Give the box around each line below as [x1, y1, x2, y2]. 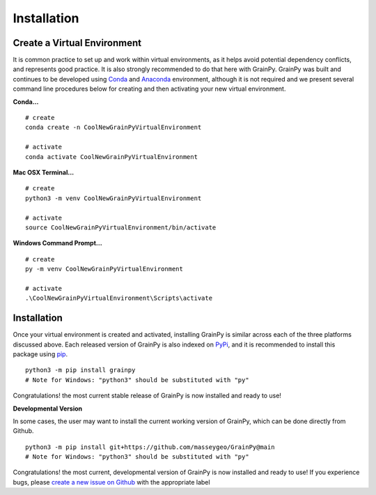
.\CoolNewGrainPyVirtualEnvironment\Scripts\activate [25, 294, 212, 303]
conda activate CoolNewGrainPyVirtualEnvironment [25, 153, 198, 160]
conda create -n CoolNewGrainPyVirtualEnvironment [25, 123, 202, 132]
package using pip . [13, 349, 68, 358]
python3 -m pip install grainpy [25, 366, 136, 374]
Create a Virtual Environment [13, 37, 142, 49]
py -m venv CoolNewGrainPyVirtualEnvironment [25, 265, 184, 273]
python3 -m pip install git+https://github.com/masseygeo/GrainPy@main [25, 443, 275, 451]
